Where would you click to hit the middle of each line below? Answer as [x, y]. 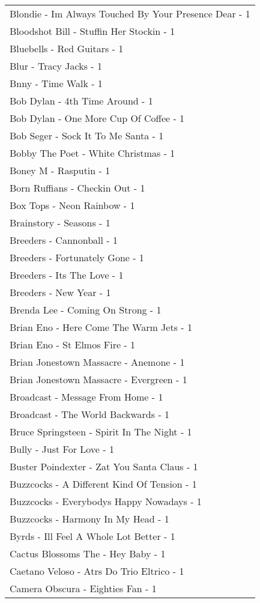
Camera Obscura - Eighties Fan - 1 [83, 588]
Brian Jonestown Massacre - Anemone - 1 [97, 362]
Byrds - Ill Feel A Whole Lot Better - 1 [92, 536]
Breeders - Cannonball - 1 [64, 240]
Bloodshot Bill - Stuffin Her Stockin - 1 [92, 31]
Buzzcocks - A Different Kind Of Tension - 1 [103, 484]
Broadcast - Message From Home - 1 [86, 397]
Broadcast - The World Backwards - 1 [90, 414]
